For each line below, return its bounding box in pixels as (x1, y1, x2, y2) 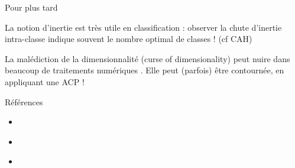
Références (5, 95, 43, 108)
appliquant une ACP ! (5, 75, 85, 88)
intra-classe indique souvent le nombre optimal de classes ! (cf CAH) (5, 33, 252, 45)
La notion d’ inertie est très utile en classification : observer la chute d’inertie (5, 21, 282, 33)
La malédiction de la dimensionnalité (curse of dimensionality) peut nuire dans (5, 52, 290, 64)
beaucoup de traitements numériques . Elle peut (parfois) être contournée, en (5, 64, 284, 76)
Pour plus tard (5, 1, 58, 13)
